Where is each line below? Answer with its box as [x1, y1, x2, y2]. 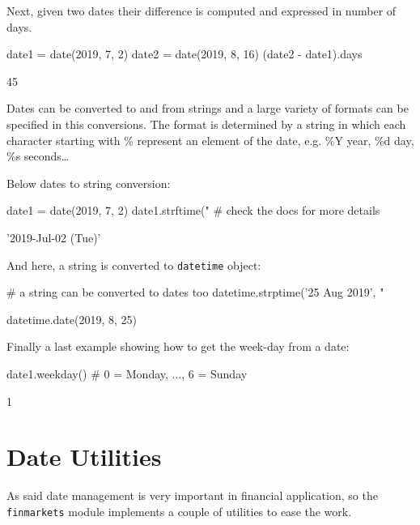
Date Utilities [6, 440, 162, 473]
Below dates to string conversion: [6, 174, 171, 191]
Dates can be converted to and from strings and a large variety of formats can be [6, 100, 409, 117]
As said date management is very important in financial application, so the [6, 487, 378, 504]
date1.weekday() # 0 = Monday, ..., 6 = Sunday [6, 365, 248, 382]
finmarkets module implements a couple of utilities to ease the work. [6, 502, 352, 519]
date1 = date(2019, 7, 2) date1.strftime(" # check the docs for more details [6, 202, 380, 219]
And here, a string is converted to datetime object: [6, 256, 261, 273]
